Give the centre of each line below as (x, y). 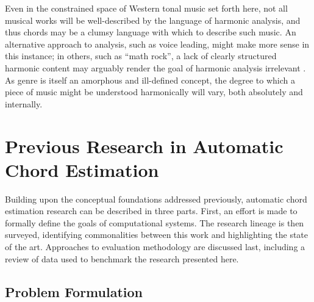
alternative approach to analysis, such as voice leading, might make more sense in (157, 44)
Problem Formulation (74, 291)
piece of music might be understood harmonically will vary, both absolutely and (154, 92)
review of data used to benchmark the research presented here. (122, 258)
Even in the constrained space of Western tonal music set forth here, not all (146, 8)
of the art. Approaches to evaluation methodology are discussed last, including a (155, 247)
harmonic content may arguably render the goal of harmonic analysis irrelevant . (155, 67)
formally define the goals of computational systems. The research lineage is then (155, 222)
